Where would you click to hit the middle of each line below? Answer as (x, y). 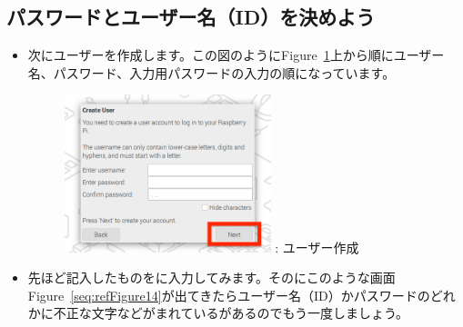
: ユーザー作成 (317, 247)
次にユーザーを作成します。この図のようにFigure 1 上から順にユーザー (236, 55)
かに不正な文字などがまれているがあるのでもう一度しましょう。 (218, 313)
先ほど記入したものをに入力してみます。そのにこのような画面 (211, 277)
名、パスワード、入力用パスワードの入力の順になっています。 (211, 72)
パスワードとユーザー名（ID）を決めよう (191, 17)
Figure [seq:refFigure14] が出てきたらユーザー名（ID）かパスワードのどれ (242, 295)
